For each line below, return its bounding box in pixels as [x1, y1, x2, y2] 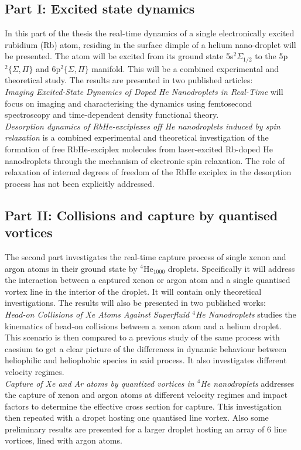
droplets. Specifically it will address [167, 262, 295, 274]
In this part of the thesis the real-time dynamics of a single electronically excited [5, 27, 295, 39]
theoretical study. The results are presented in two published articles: [5, 74, 253, 86]
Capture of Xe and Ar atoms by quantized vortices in [5, 377, 194, 389]
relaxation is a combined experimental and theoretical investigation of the [5, 131, 269, 144]
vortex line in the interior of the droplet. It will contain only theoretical [5, 285, 262, 297]
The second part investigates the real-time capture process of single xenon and [5, 250, 286, 262]
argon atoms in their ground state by [5, 262, 138, 274]
